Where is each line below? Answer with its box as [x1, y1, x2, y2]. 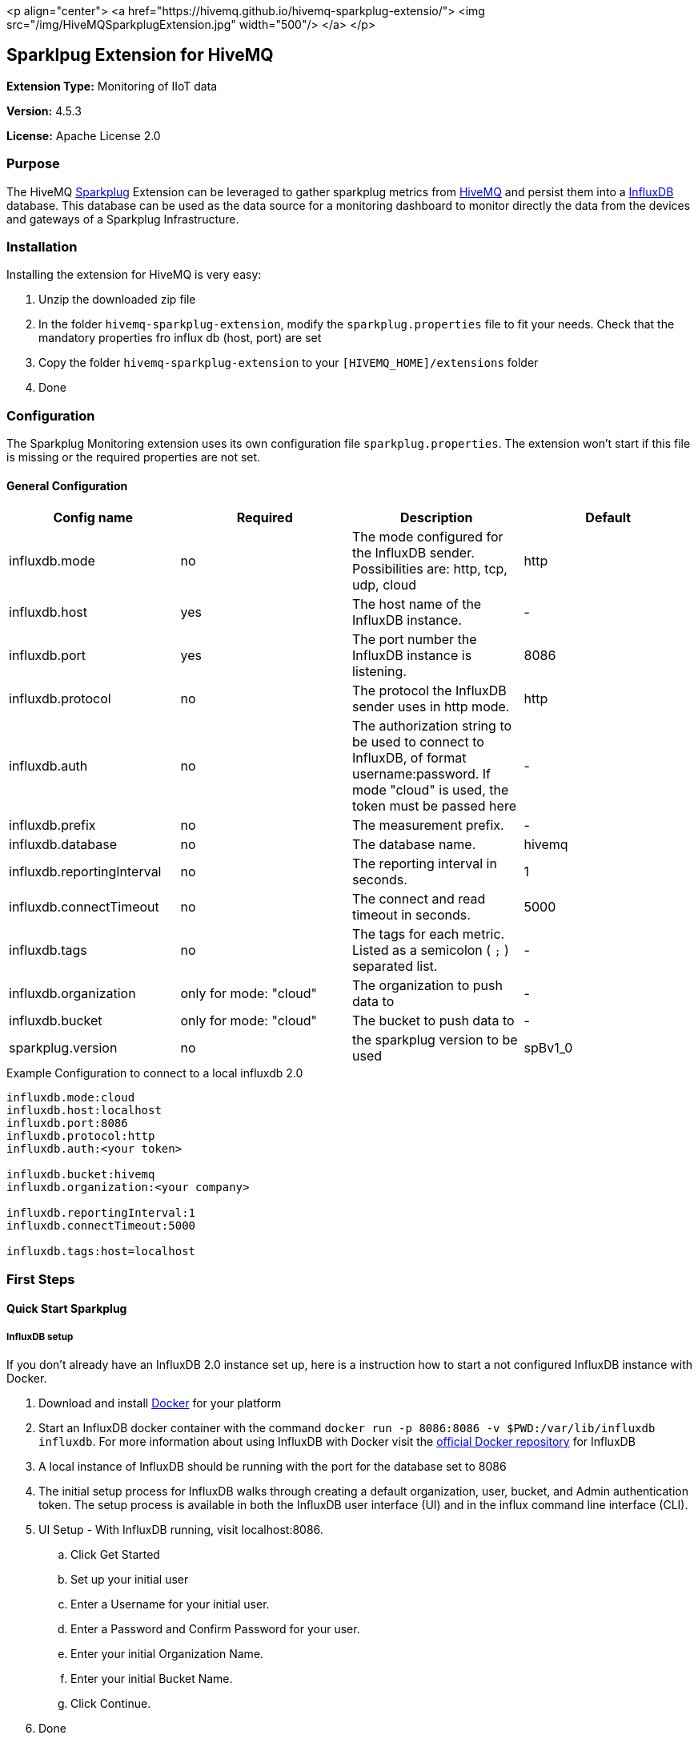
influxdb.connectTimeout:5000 [6, 1219, 196, 1233]
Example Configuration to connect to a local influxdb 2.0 [6, 1066, 303, 1081]
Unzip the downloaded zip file [38, 292, 196, 307]
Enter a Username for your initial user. [70, 1597, 270, 1612]
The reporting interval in [352, 855, 497, 872]
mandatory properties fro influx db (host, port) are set [38, 331, 322, 345]
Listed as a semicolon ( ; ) [352, 942, 509, 959]
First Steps [6, 1270, 75, 1287]
